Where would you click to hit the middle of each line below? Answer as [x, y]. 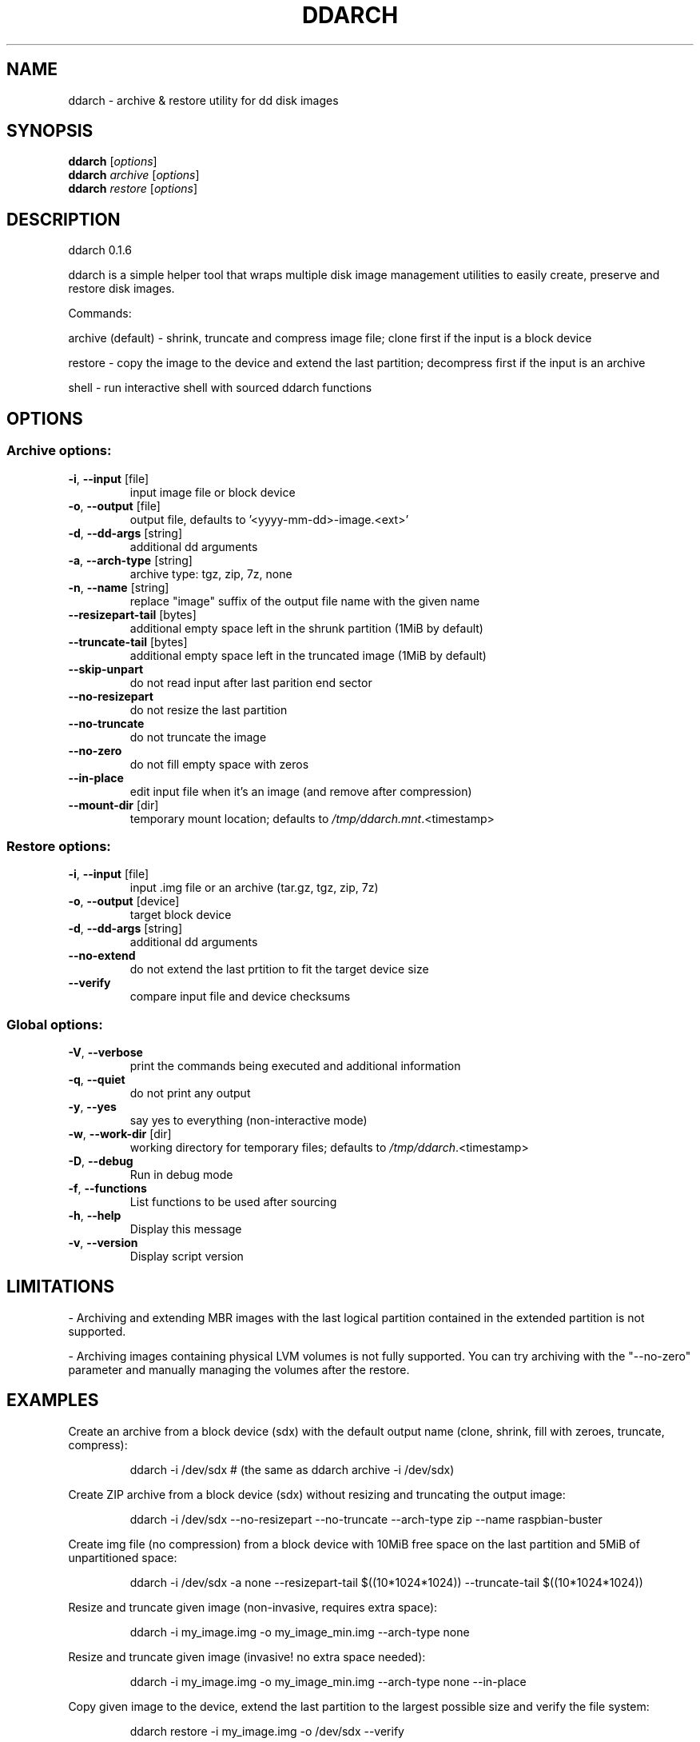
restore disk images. [121, 289]
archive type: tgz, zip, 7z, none [211, 573]
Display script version [187, 1256]
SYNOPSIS [50, 131]
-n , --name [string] [119, 587]
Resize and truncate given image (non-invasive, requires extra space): [253, 1607]
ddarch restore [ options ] [133, 189]
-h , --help [95, 1215]
